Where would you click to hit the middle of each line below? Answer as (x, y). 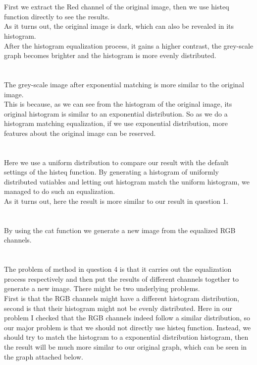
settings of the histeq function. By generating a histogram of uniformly (111, 172)
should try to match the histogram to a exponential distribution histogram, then (126, 337)
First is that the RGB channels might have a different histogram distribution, (122, 298)
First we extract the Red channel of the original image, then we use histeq (117, 7)
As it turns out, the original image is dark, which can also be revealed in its (119, 26)
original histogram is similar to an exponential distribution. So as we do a (116, 113)
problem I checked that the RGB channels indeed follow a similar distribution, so (127, 318)
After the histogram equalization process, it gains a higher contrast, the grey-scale (129, 45)
